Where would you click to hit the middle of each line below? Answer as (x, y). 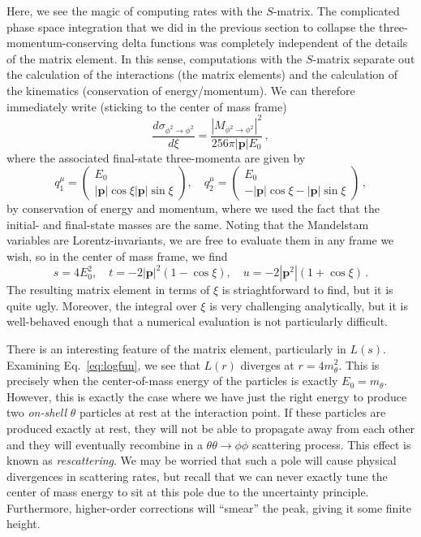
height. (24, 524)
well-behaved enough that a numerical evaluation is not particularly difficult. (198, 321)
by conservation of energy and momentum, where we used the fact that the (193, 208)
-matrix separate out (364, 58)
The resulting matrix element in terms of (108, 290)
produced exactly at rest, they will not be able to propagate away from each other (211, 428)
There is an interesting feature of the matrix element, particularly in (176, 348)
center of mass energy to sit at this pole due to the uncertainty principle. (188, 492)
